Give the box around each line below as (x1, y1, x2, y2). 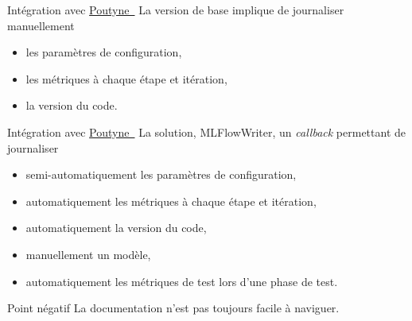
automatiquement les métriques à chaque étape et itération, (25, 192, 317, 209)
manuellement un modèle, (25, 246, 151, 262)
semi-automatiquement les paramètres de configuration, (25, 166, 297, 183)
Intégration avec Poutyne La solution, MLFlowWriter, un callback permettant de (7, 123, 406, 140)
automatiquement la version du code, (25, 219, 207, 236)
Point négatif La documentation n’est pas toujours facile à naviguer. (7, 300, 340, 316)
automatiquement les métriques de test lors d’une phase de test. (25, 273, 338, 289)
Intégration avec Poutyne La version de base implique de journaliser (7, 2, 344, 17)
